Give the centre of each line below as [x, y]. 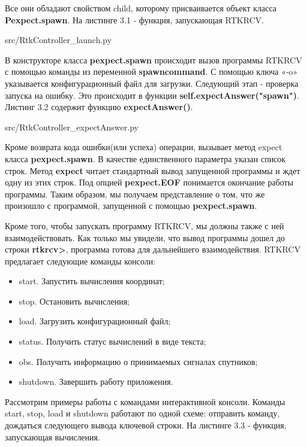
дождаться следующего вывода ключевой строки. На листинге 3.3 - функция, [146, 425]
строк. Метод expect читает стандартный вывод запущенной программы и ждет [153, 170]
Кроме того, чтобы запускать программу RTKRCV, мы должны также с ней [145, 225]
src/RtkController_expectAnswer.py [72, 127]
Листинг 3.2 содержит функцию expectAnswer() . [99, 107]
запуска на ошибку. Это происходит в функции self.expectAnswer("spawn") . [152, 95]
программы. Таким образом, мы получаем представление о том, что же [135, 194]
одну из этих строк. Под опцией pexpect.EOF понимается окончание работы [149, 182]
